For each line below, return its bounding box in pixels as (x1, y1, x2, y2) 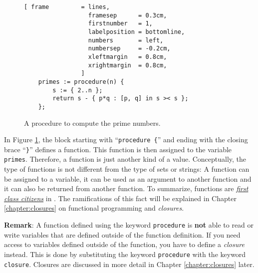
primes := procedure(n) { (38, 78, 124, 85)
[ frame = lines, (24, 3, 110, 10)
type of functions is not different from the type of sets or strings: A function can (4, 164, 250, 174)
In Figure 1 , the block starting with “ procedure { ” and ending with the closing (4, 134, 248, 145)
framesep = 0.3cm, (88, 11, 167, 19)
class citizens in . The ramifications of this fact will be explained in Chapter (4, 193, 237, 203)
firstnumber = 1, (88, 20, 153, 27)
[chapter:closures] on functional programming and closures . (4, 203, 184, 213)
